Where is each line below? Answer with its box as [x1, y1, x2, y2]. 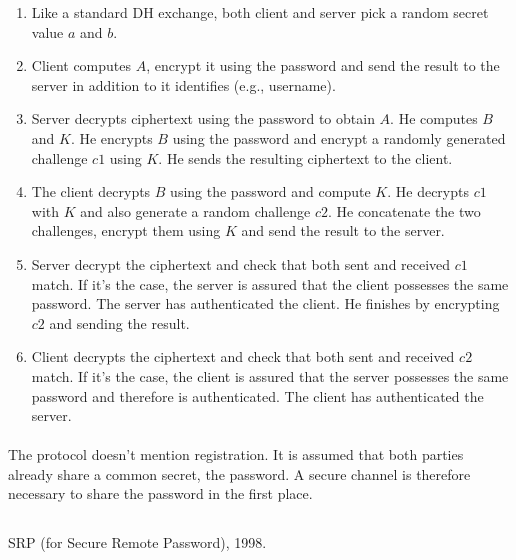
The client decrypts [31, 181, 151, 202]
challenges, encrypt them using [31, 220, 221, 241]
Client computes [31, 55, 132, 76]
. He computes [390, 108, 478, 129]
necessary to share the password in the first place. [8, 483, 313, 504]
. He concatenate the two [327, 200, 481, 221]
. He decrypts [387, 181, 469, 202]
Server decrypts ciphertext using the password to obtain [31, 108, 375, 129]
